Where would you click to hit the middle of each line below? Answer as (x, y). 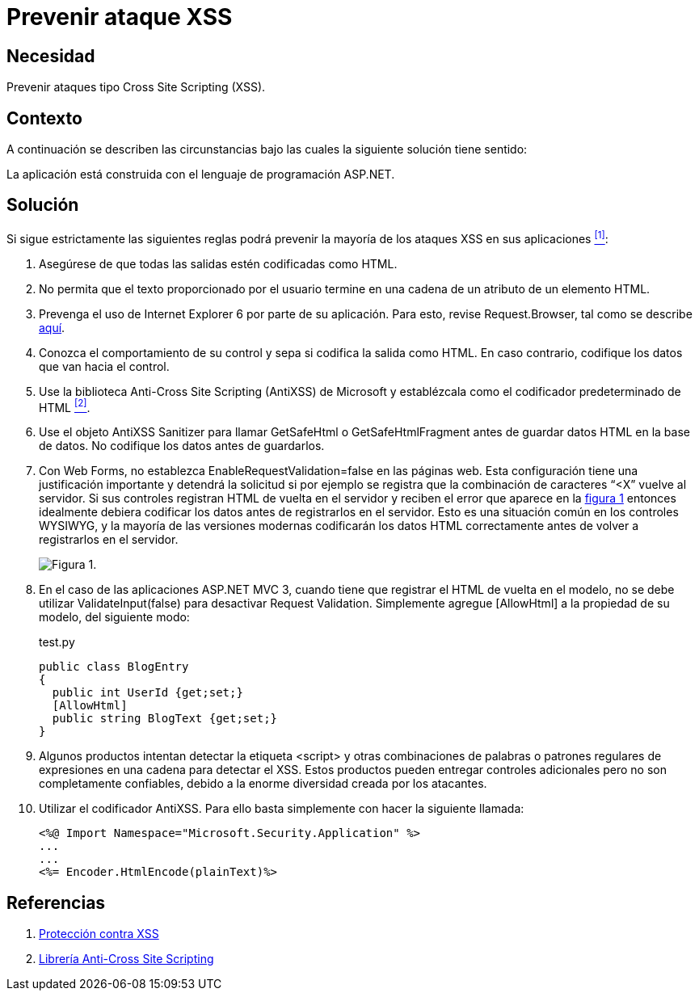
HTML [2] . (65, 406)
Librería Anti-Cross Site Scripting (126, 959)
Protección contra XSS (99, 934)
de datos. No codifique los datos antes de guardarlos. (182, 446)
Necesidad (51, 56)
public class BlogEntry (114, 667)
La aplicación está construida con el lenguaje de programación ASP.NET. (201, 175)
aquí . (52, 327)
